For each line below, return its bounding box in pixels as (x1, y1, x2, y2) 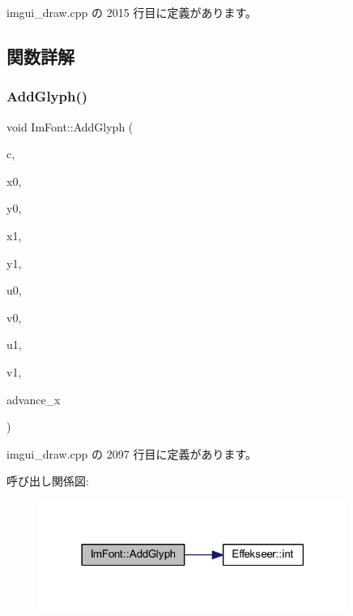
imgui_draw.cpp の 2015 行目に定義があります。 (6, 4, 257, 20)
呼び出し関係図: (6, 472, 89, 489)
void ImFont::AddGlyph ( (6, 118, 134, 135)
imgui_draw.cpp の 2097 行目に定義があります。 (6, 445, 257, 462)
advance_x (6, 390, 61, 407)
